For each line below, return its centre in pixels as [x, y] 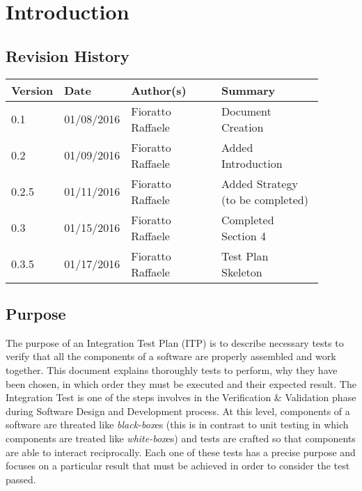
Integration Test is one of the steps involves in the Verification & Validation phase [181, 397]
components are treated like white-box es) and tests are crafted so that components [181, 438]
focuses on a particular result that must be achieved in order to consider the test [178, 466]
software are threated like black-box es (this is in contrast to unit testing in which [177, 424]
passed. [21, 479]
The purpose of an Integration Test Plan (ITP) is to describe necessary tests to [175, 342]
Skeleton [242, 272]
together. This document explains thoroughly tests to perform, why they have [172, 369]
